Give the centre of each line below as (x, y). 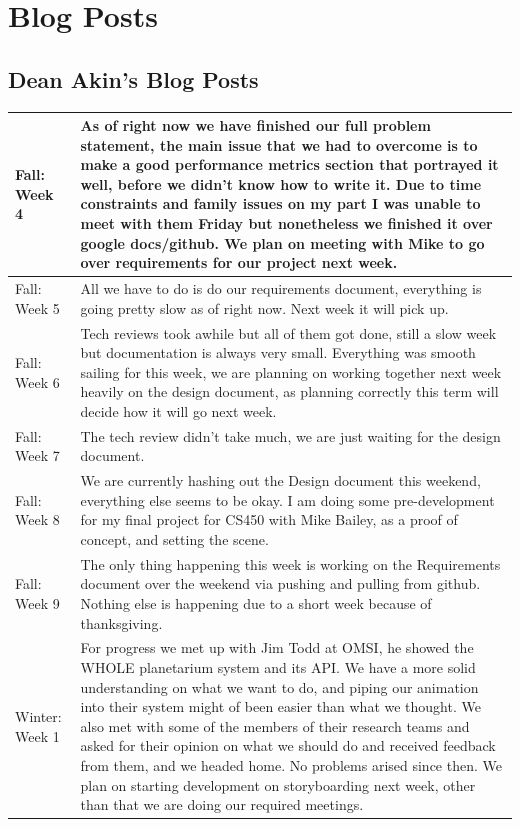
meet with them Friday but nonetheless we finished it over (286, 223)
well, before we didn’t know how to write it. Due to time (281, 183)
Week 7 (37, 455)
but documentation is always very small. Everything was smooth (278, 352)
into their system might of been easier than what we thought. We (280, 706)
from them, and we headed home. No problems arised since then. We (291, 764)
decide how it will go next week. (178, 410)
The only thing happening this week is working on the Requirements (290, 563)
